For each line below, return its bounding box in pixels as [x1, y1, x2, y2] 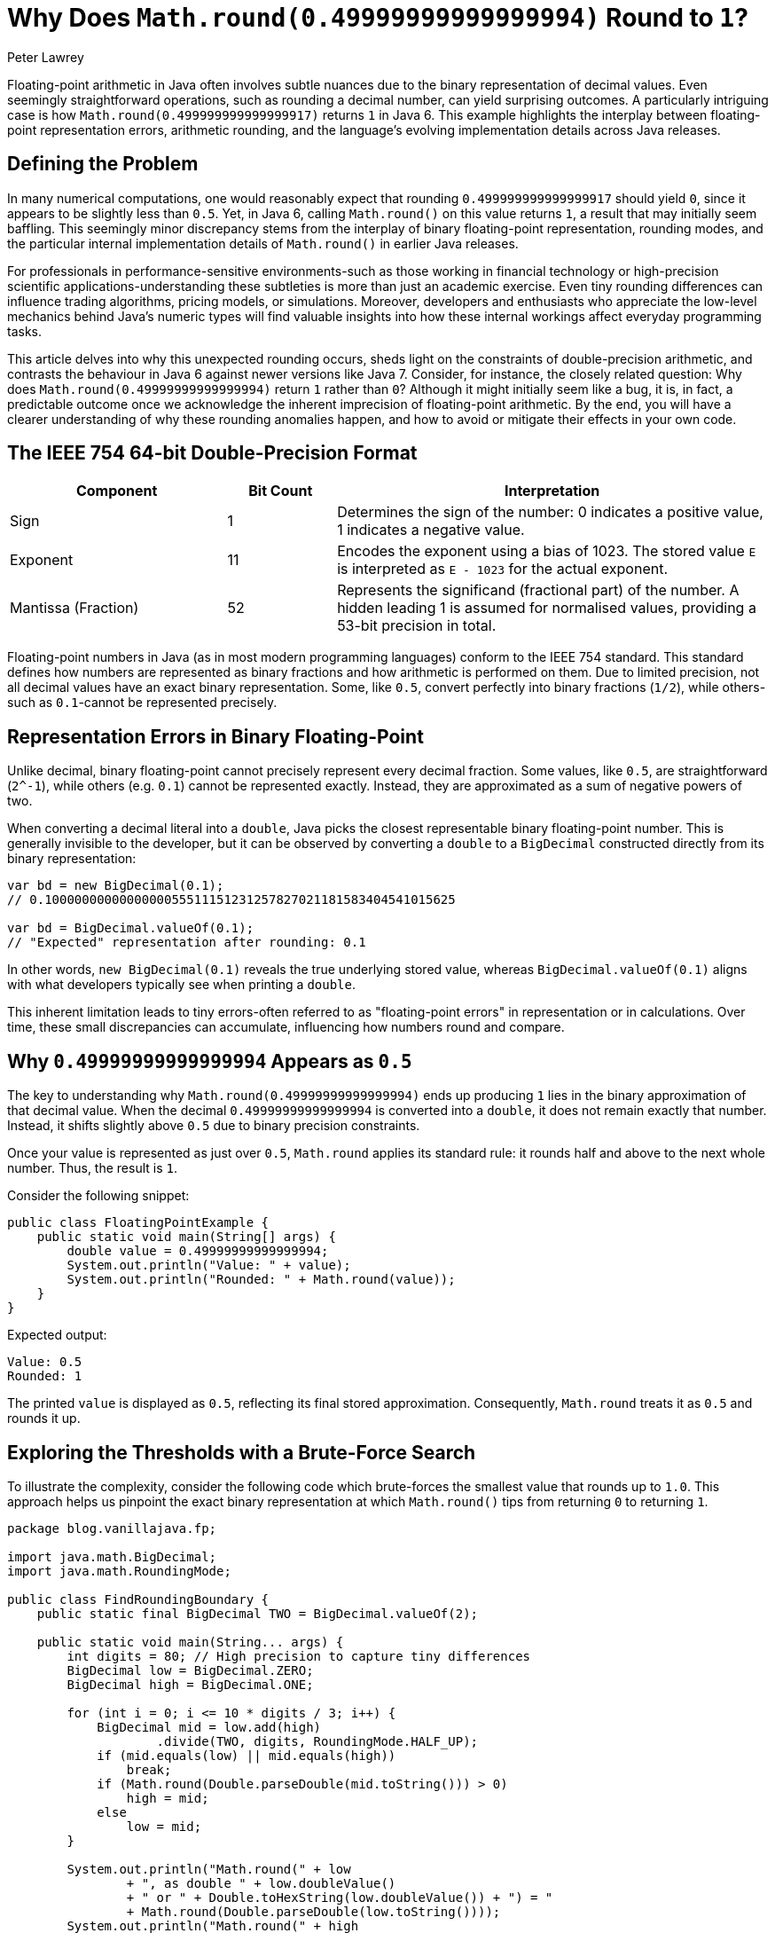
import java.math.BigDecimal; [7, 1549, 217, 1564]
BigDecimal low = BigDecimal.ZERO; [67, 1662, 314, 1678]
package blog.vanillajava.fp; [7, 1520, 217, 1536]
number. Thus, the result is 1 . [7, 1160, 178, 1176]
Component [75, 482, 158, 500]
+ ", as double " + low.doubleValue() [126, 1875, 396, 1890]
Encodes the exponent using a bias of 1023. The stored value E [337, 542, 756, 561]
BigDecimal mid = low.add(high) [97, 1719, 322, 1734]
